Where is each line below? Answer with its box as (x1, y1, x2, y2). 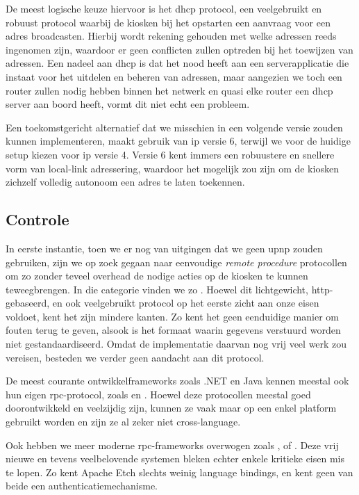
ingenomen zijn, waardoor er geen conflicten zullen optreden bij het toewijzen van (6, 42, 353, 56)
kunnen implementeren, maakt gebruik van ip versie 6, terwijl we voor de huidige (6, 133, 351, 148)
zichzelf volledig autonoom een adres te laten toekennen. (6, 175, 245, 189)
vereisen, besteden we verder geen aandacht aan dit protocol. (6, 350, 265, 364)
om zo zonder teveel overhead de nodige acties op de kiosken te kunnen (6, 268, 308, 283)
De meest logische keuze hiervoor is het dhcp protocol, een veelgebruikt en (6, 1, 322, 15)
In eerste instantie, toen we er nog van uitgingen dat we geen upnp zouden (6, 241, 323, 255)
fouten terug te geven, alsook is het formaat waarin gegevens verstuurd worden (6, 323, 341, 337)
